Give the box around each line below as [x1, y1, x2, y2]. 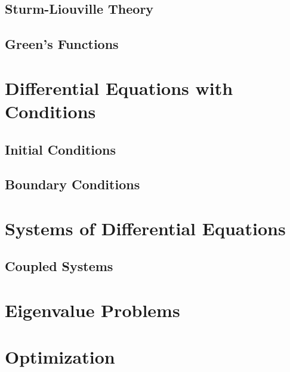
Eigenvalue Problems [5, 298, 180, 322]
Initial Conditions [5, 140, 116, 158]
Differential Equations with [5, 75, 233, 100]
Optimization [5, 345, 115, 369]
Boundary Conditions [5, 175, 140, 193]
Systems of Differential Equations [5, 216, 286, 240]
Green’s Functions [5, 35, 119, 53]
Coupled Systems [5, 257, 113, 275]
